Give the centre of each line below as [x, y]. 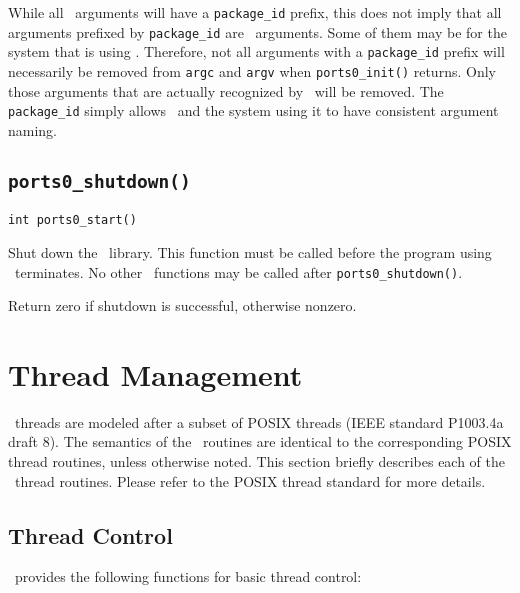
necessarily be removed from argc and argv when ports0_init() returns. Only [252, 70]
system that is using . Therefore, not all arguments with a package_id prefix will [256, 51]
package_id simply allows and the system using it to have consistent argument [253, 110]
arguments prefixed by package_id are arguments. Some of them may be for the [257, 31]
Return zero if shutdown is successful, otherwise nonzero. [182, 305]
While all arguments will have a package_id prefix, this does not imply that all [255, 12]
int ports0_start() [72, 220]
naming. [33, 129]
